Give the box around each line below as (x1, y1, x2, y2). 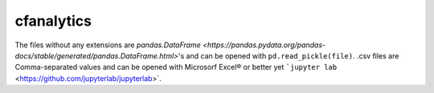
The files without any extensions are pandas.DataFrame (14, 40, 201, 50)
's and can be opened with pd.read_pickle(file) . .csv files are (178, 51, 399, 60)
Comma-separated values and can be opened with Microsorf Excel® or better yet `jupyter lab (14, 63, 338, 72)
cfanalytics (14, 12, 92, 30)
